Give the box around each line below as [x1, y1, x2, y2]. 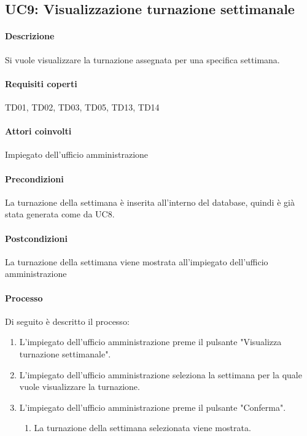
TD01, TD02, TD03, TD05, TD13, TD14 [5, 100, 160, 113]
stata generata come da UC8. [5, 208, 115, 220]
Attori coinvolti [5, 125, 72, 138]
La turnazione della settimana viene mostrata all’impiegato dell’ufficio [5, 255, 268, 268]
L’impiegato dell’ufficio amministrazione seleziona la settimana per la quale [19, 368, 302, 381]
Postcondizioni [5, 232, 68, 244]
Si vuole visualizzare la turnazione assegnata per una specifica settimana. [5, 53, 280, 66]
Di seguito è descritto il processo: [5, 314, 130, 327]
